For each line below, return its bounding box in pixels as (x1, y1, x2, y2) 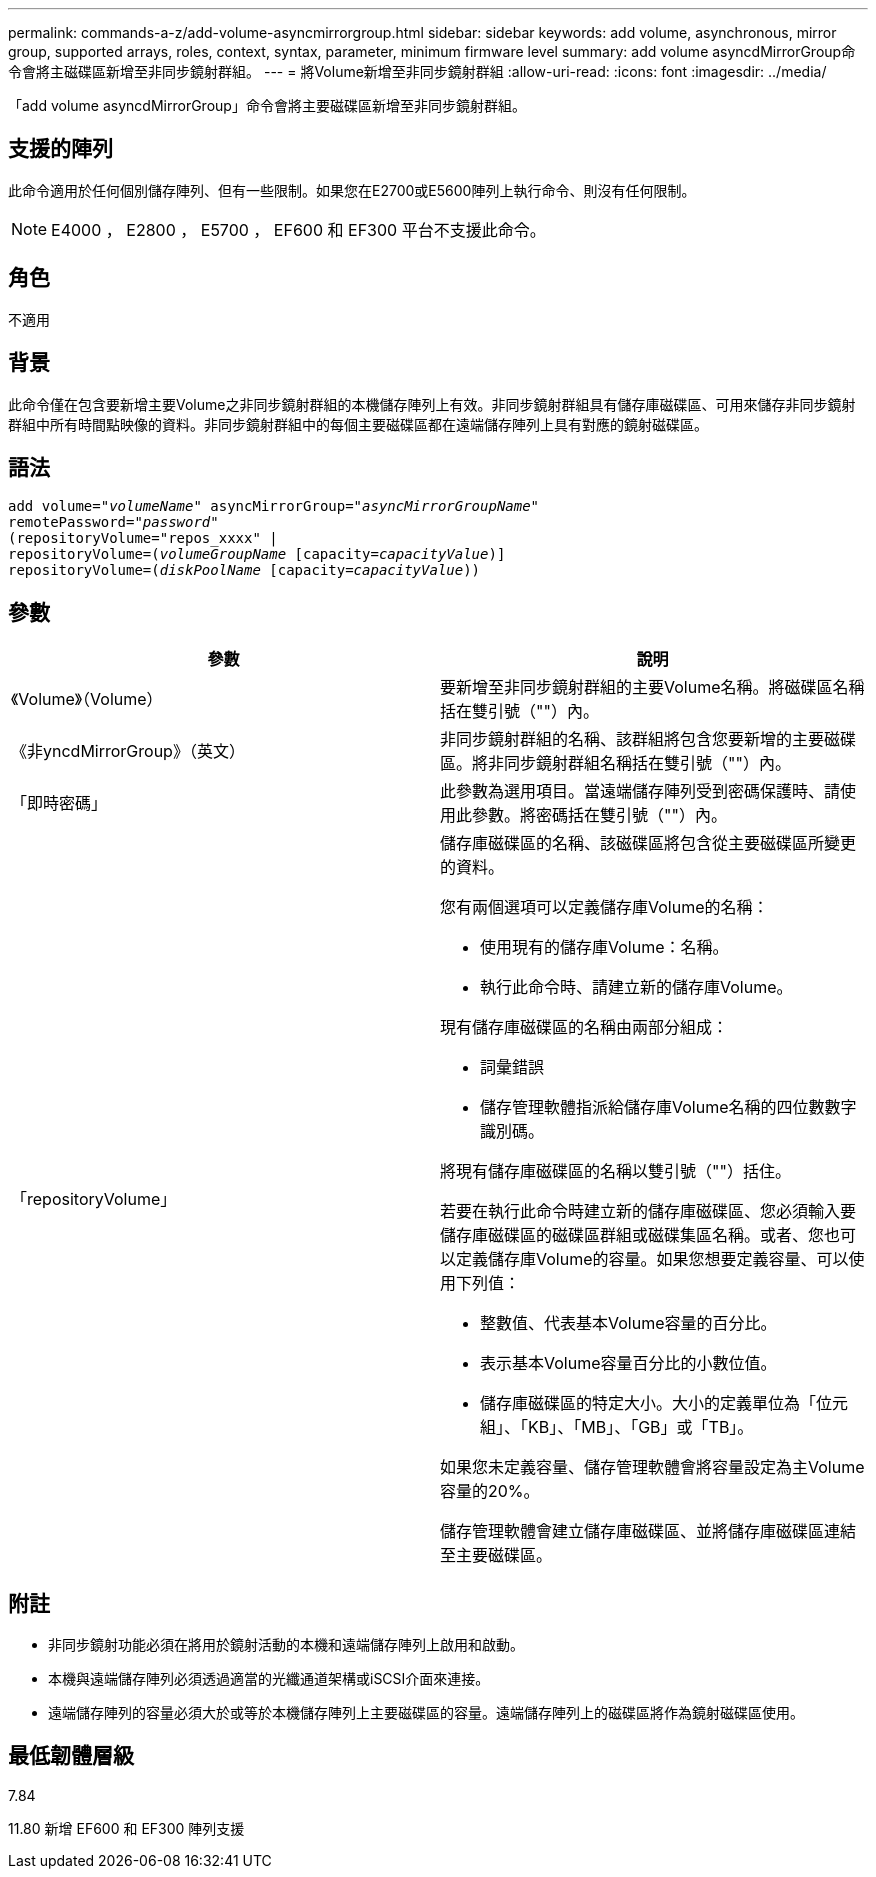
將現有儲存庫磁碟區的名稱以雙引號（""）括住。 (440, 1161, 791, 1182)
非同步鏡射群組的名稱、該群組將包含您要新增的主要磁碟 (440, 729, 857, 750)
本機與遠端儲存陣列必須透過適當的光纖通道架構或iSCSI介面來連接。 (48, 1670, 490, 1688)
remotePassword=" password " (8, 514, 219, 531)
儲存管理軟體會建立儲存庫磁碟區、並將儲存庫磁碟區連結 (440, 1521, 857, 1542)
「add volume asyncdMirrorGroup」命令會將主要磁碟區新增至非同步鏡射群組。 (8, 97, 526, 114)
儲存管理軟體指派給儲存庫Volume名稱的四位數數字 (480, 1097, 857, 1118)
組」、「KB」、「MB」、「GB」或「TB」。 (480, 1417, 754, 1438)
